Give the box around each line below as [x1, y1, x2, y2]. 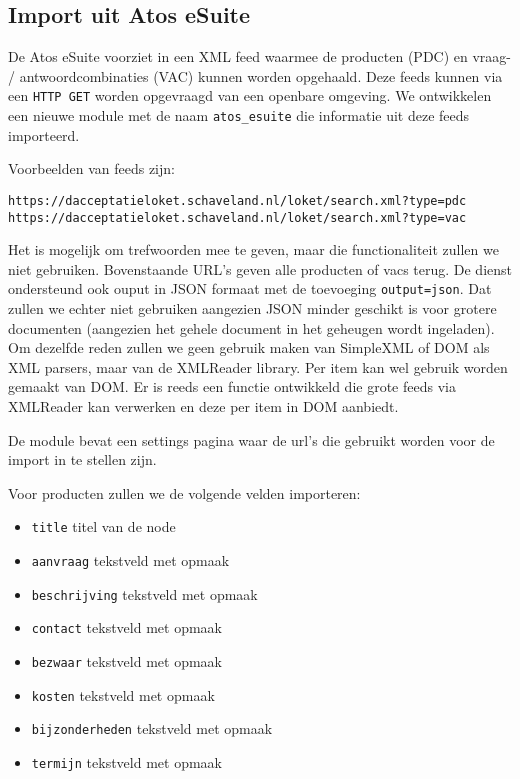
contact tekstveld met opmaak [31, 617, 222, 638]
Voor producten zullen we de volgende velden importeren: [8, 482, 361, 503]
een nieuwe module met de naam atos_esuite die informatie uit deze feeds [8, 105, 470, 126]
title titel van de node [31, 516, 176, 537]
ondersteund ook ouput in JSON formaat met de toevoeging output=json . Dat [8, 278, 492, 299]
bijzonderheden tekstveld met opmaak [31, 718, 273, 739]
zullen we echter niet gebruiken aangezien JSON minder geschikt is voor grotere [8, 298, 497, 319]
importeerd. [8, 124, 80, 145]
